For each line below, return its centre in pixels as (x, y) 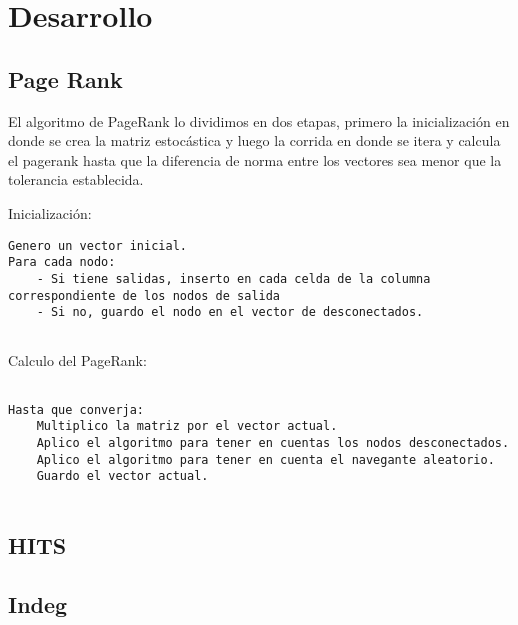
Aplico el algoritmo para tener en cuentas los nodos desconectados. (273, 443)
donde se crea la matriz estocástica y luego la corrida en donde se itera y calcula (254, 140)
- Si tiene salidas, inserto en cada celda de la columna (233, 278)
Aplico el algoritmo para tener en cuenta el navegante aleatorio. (265, 459)
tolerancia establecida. (76, 179)
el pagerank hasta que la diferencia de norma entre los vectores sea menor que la (255, 159)
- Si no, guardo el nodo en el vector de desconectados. (230, 312)
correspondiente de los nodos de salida (144, 295)
